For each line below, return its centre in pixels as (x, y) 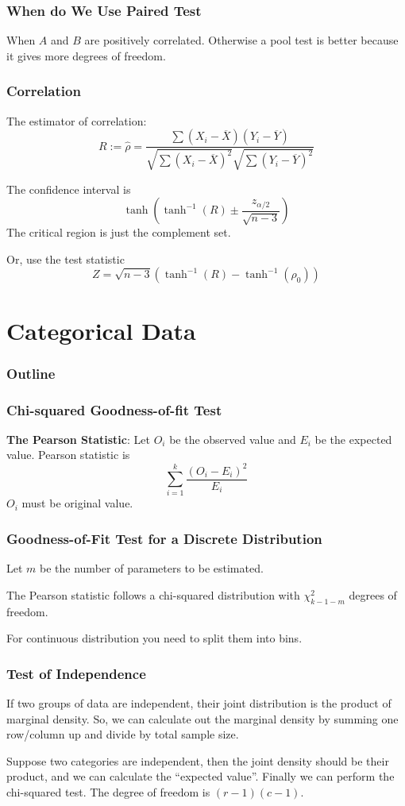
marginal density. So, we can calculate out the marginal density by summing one (202, 718)
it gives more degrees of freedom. (86, 55)
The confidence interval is (69, 189)
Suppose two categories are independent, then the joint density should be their (198, 760)
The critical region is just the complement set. (119, 232)
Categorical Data (101, 330)
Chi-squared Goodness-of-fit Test (114, 409)
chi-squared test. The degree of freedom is (108, 791)
